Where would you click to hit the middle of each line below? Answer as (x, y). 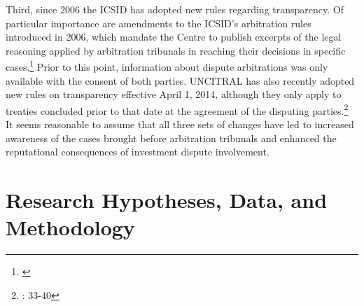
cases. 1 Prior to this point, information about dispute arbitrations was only (167, 66)
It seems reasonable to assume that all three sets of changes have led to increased (180, 124)
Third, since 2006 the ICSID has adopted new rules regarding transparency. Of (175, 9)
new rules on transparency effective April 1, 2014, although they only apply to (174, 94)
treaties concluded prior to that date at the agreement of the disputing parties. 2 (177, 109)
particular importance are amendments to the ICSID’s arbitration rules (159, 23)
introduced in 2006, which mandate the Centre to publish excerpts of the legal (174, 37)
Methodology (70, 227)
